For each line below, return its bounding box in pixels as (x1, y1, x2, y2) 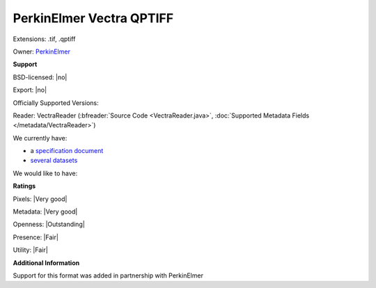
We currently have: (13, 134, 68, 142)
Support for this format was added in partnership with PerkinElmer (13, 271, 203, 280)
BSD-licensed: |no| (13, 73, 68, 81)
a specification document (30, 147, 104, 155)
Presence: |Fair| (13, 233, 59, 241)
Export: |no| (13, 86, 47, 94)
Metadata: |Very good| (13, 207, 78, 216)
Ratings (13, 182, 36, 191)
